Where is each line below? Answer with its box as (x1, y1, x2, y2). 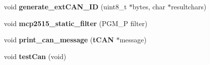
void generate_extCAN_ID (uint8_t (4, 1, 127, 11)
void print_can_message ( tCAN (4, 34, 114, 45)
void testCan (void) (4, 51, 67, 61)
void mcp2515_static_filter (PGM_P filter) (4, 18, 147, 28)
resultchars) (171, 1, 207, 11)
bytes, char (132, 1, 166, 11)
